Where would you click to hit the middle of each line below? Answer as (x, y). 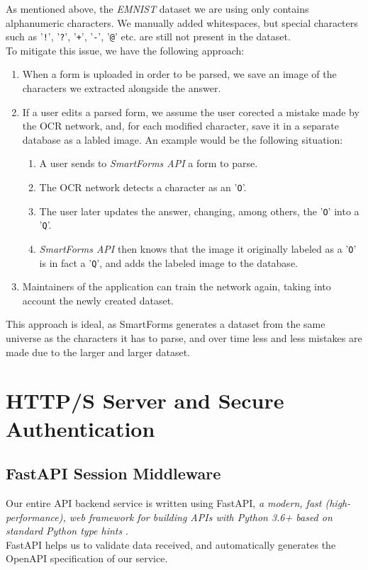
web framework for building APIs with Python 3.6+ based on (201, 517)
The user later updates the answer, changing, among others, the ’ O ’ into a (199, 211)
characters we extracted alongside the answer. (122, 88)
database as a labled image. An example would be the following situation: (183, 139)
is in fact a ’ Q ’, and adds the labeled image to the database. (168, 262)
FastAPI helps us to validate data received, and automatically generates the (171, 544)
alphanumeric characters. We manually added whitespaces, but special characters (182, 22)
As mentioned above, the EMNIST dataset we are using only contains (157, 8)
